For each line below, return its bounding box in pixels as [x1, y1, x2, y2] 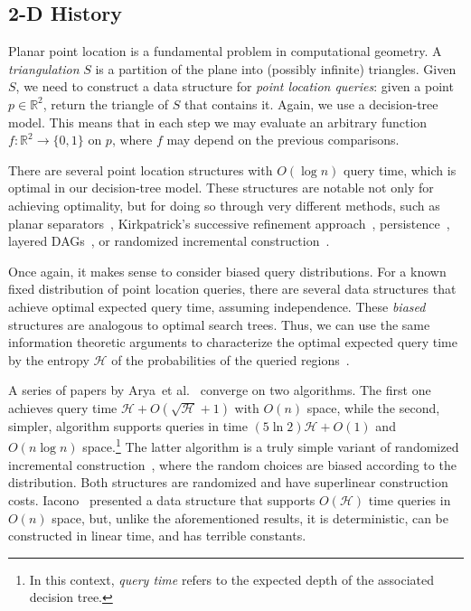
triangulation [8, 59, 80, 78]
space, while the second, [306, 398, 440, 417]
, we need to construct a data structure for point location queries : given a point [15, 77, 454, 96]
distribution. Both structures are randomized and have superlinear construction [8, 473, 448, 492]
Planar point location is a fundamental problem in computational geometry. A [8, 42, 442, 61]
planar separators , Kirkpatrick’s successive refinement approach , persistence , [8, 213, 450, 232]
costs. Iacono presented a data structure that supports [8, 490, 316, 509]
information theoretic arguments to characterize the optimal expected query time [8, 333, 457, 352]
